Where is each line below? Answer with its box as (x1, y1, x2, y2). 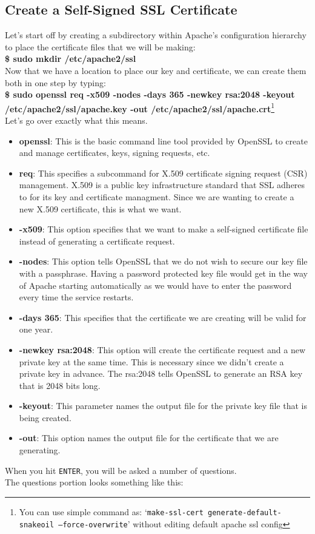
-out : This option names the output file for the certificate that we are (19, 431, 279, 444)
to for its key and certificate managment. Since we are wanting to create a (19, 190, 294, 203)
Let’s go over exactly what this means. (5, 114, 148, 127)
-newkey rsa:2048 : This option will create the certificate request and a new (19, 343, 306, 356)
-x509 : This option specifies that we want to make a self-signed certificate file (19, 223, 308, 235)
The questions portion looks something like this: (5, 476, 184, 488)
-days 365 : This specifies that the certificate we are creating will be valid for (19, 311, 307, 323)
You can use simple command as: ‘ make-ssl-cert (19, 505, 204, 518)
